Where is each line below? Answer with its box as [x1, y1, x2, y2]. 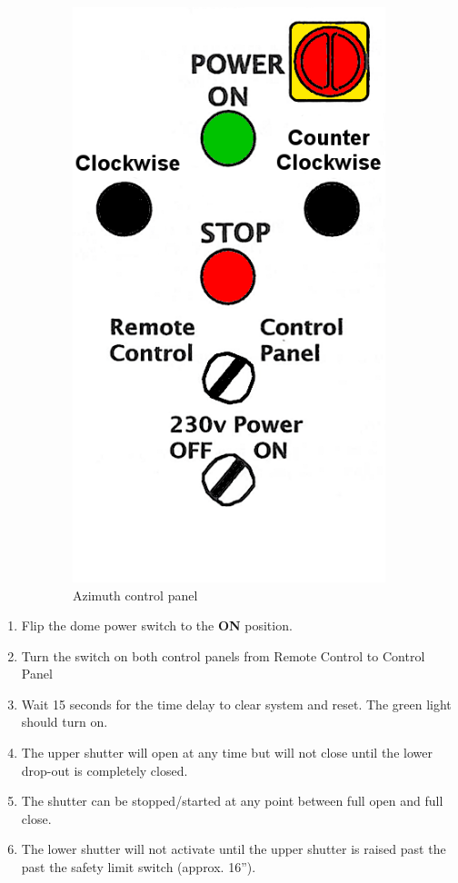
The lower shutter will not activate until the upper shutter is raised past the [21, 839, 446, 858]
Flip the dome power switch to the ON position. [21, 616, 293, 635]
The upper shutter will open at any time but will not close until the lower [21, 743, 433, 762]
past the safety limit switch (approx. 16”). [21, 858, 256, 877]
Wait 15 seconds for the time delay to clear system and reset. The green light [21, 694, 452, 713]
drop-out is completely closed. [21, 760, 188, 779]
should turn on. [21, 712, 108, 731]
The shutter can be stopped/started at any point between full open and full [21, 791, 443, 810]
